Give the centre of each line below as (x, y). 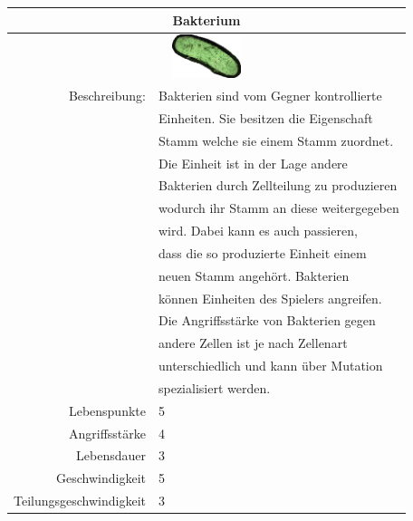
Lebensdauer (111, 455)
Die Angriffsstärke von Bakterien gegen (267, 320)
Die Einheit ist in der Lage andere (253, 163)
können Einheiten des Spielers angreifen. (270, 298)
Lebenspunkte (107, 410)
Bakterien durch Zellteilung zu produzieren (278, 185)
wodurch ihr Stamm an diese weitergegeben (279, 208)
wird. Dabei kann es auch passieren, (258, 231)
